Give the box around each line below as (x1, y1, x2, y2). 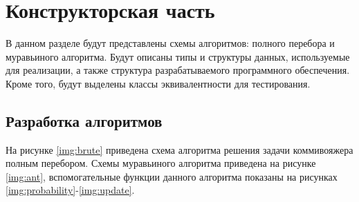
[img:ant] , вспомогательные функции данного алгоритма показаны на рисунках (6, 169, 338, 183)
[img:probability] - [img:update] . (6, 183, 135, 197)
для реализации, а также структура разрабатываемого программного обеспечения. (6, 63, 350, 77)
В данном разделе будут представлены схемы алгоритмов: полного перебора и (6, 36, 335, 50)
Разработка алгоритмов (6, 110, 163, 131)
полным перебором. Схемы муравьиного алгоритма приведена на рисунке (6, 156, 316, 170)
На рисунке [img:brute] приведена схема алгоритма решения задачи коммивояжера (6, 142, 353, 156)
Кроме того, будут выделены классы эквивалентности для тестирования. (6, 76, 311, 90)
